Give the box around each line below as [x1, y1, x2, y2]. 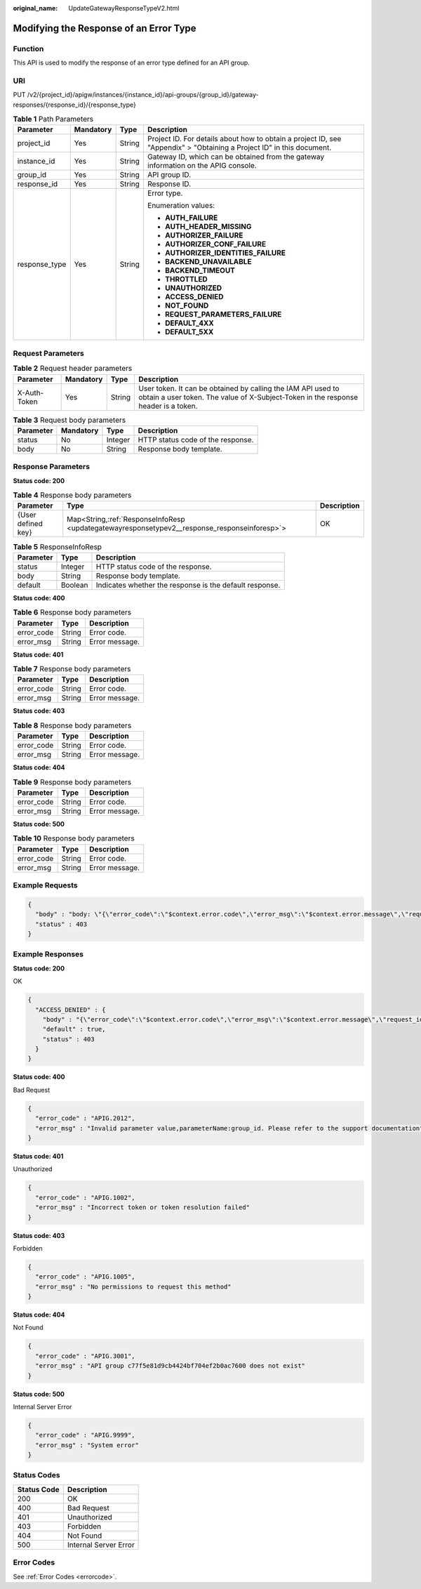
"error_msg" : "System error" [35, 1441, 140, 1449]
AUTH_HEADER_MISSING [165, 222, 252, 232]
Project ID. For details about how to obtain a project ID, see [147, 134, 342, 144]
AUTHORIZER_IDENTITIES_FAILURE [165, 248, 286, 258]
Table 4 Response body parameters [13, 490, 132, 500]
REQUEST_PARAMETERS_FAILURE [165, 310, 282, 319]
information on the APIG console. [147, 161, 257, 171]
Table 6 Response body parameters [13, 607, 132, 617]
